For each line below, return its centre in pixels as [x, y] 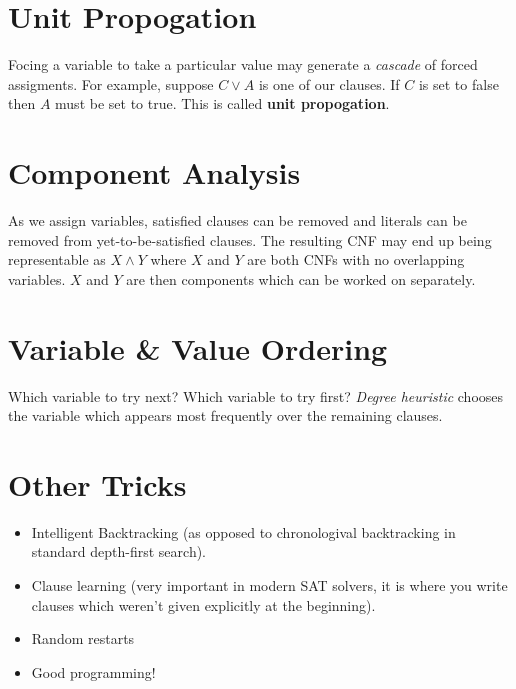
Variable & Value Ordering [198, 347]
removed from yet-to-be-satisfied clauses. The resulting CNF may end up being [250, 239]
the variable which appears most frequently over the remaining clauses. [225, 415]
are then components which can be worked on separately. [301, 278]
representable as [57, 259]
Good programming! [93, 671]
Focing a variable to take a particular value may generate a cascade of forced [243, 64]
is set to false [458, 83]
